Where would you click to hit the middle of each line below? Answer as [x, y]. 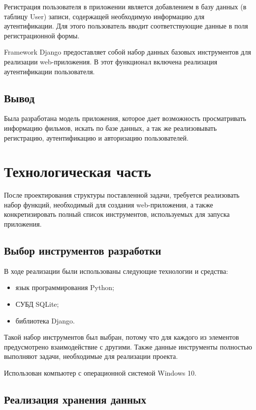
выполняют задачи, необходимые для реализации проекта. [91, 356]
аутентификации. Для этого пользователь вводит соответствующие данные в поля [126, 26]
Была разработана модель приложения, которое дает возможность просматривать [125, 118]
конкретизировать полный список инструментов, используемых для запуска [117, 214]
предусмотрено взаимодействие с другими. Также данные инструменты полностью [128, 346]
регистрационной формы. [42, 35]
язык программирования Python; [65, 287]
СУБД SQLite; [37, 304]
